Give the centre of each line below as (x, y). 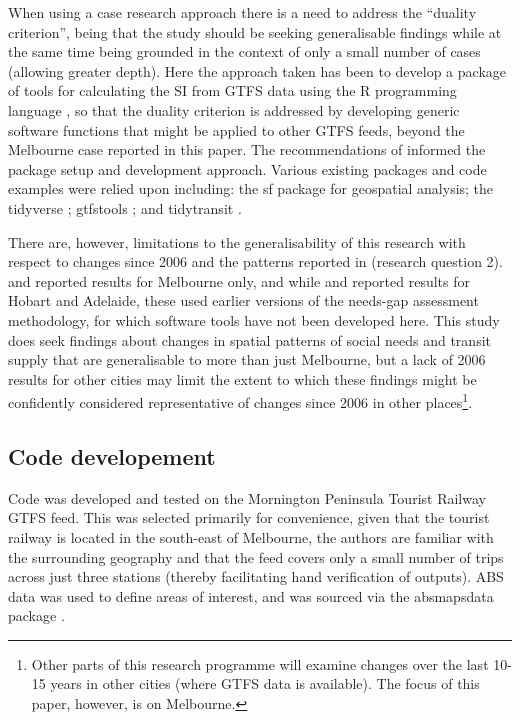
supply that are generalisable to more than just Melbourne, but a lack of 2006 (247, 359)
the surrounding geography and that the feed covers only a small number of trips (256, 556)
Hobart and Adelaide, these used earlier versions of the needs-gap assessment (243, 300)
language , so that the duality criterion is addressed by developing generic (234, 109)
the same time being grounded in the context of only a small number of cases (244, 51)
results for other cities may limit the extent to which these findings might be (242, 378)
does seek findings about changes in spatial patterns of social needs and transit (249, 339)
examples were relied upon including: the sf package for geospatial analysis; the (251, 188)
